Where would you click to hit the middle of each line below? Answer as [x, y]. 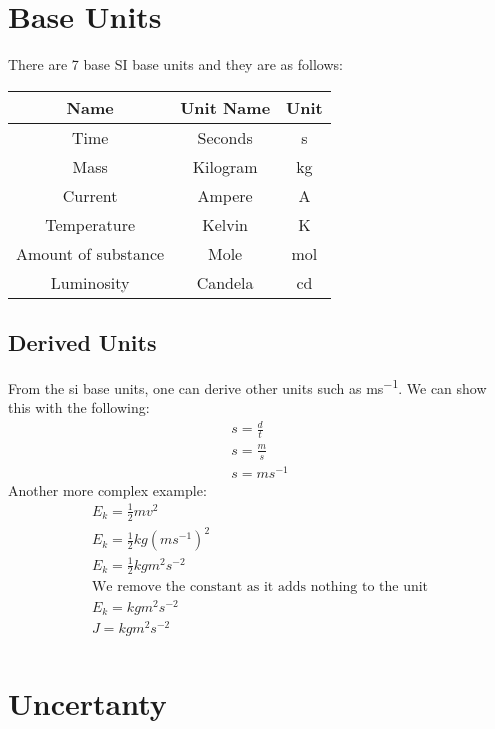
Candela [225, 282]
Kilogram [225, 166]
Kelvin [225, 224]
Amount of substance [90, 253]
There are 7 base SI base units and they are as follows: [175, 64]
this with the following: [79, 407]
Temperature [90, 224]
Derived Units [82, 342]
